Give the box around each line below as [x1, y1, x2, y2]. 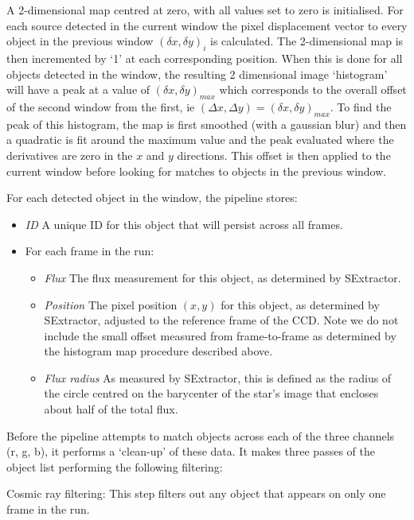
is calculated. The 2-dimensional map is [210, 33, 404, 49]
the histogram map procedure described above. [44, 343, 273, 359]
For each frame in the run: [25, 243, 154, 259]
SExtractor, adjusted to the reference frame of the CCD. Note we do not [44, 312, 399, 328]
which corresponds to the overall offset [219, 81, 407, 98]
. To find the [330, 98, 392, 114]
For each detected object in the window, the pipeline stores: [6, 189, 298, 206]
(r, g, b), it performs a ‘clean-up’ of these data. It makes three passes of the [6, 443, 375, 460]
